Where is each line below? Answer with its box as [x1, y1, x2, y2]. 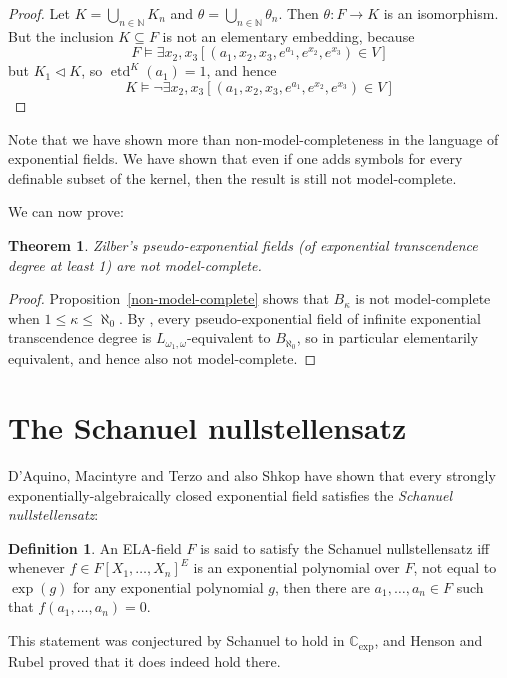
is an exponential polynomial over [193, 557, 400, 578]
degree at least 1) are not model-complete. [8, 254, 262, 275]
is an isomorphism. [383, 3, 499, 23]
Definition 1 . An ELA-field [8, 537, 182, 558]
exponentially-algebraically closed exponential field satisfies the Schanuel [8, 484, 453, 505]
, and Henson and [374, 630, 483, 651]
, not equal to [413, 557, 497, 578]
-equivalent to [186, 327, 271, 348]
